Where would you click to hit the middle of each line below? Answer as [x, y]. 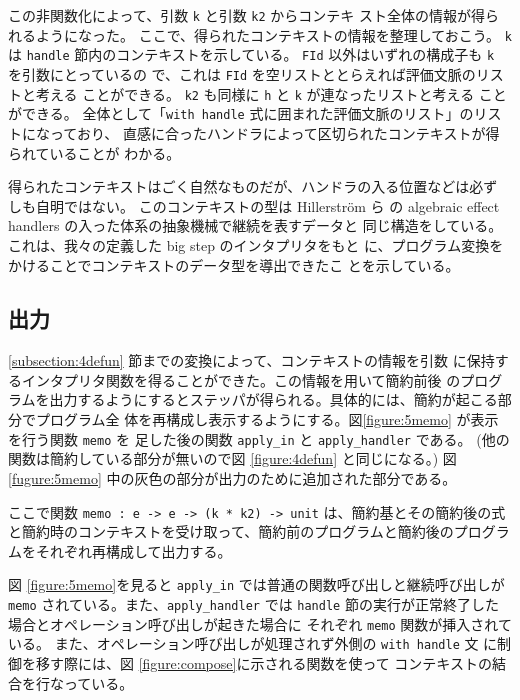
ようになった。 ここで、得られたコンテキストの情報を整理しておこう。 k [273, 34]
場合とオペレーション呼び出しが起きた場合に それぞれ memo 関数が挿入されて [260, 623]
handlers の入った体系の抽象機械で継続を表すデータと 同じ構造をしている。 [255, 225]
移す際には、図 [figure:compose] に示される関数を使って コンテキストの [263, 662]
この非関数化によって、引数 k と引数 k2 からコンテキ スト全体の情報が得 [246, 15]
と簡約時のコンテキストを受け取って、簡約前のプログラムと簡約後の [231, 531]
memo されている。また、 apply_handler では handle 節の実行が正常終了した [253, 604]
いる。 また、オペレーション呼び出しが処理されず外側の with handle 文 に [253, 643]
